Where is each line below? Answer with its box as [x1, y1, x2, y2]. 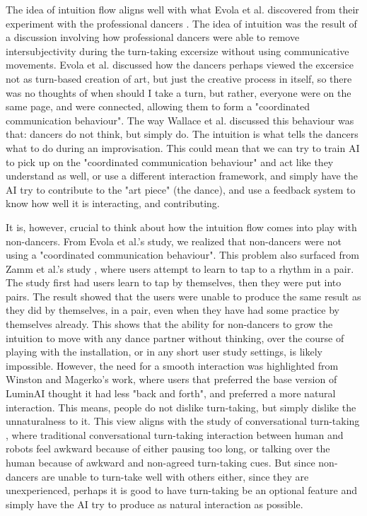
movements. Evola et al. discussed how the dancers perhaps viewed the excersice [6, 57, 354, 72]
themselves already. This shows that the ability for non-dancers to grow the [6, 317, 333, 332]
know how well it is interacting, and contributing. [6, 196, 220, 211]
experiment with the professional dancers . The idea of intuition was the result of [6, 16, 357, 30]
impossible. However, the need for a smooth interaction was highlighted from [6, 358, 339, 373]
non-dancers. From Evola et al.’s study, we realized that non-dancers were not [6, 233, 342, 248]
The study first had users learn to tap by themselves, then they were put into [6, 275, 342, 290]
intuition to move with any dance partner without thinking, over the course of [6, 330, 344, 345]
